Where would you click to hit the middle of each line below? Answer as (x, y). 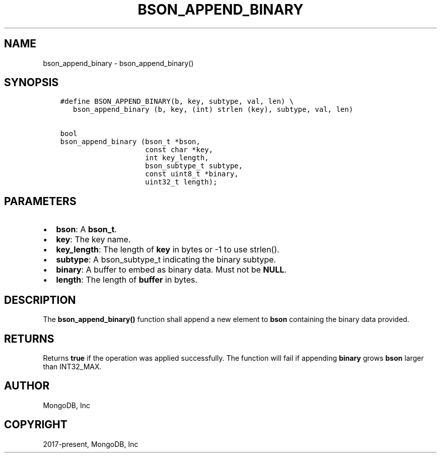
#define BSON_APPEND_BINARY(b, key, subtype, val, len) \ (177, 102)
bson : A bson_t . (86, 230)
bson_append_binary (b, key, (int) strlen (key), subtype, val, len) (213, 110)
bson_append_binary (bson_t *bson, (130, 142)
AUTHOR (27, 386)
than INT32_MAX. (72, 366)
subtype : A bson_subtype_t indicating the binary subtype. (166, 260)
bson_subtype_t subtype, (194, 166)
